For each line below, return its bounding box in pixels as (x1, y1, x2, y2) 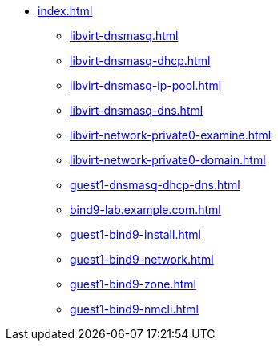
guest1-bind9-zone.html (70, 277, 196, 291)
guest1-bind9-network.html (70, 252, 214, 266)
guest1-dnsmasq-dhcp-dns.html (70, 178, 240, 192)
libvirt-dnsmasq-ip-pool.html (70, 79, 222, 92)
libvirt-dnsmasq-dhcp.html (70, 54, 211, 67)
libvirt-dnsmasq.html (70, 29, 179, 42)
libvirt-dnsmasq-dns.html (70, 103, 203, 117)
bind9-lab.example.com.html (70, 203, 221, 216)
